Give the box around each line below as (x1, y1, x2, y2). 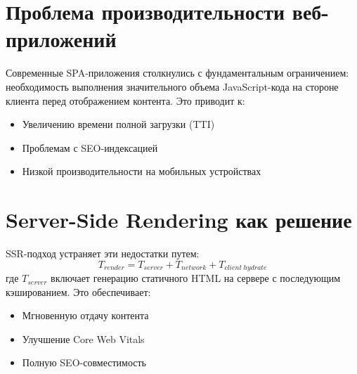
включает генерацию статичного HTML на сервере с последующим (51, 271, 341, 285)
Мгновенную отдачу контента (22, 308, 149, 323)
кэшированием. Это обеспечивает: (6, 284, 151, 299)
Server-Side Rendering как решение (6, 205, 352, 234)
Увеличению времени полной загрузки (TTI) (22, 117, 215, 131)
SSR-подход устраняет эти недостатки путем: (6, 246, 200, 260)
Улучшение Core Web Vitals (22, 331, 145, 346)
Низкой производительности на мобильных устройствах (22, 164, 261, 179)
